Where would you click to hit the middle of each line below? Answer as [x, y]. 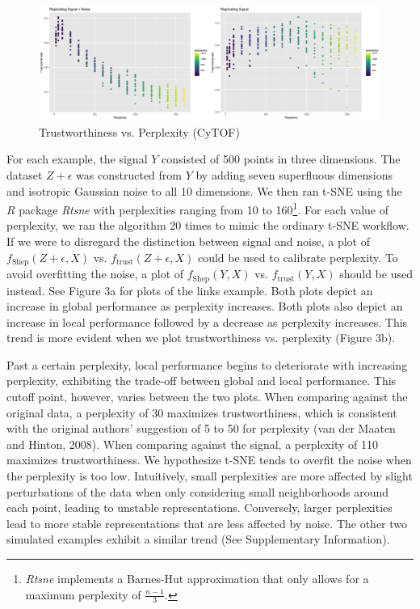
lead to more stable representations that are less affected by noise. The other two [207, 523]
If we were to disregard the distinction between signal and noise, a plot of [188, 241]
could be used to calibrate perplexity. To [298, 257]
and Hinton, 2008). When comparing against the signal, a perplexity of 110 [192, 444]
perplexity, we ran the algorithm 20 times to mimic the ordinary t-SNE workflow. [208, 225]
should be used [376, 274]
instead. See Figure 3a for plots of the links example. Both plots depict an [190, 290]
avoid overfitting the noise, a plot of [95, 274]
